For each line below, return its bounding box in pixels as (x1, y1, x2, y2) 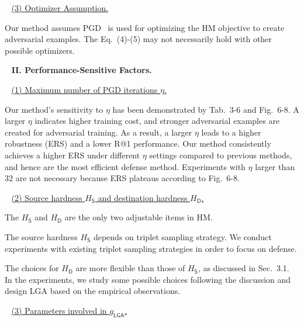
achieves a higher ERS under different (5, 148, 140, 161)
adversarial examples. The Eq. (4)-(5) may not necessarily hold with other (5, 33, 272, 45)
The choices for (5, 262, 59, 274)
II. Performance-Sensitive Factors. (11, 64, 152, 76)
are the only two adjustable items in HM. (64, 211, 213, 223)
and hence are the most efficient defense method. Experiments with (5, 160, 246, 172)
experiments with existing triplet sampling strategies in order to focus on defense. (5, 242, 297, 254)
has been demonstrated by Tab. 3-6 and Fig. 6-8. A (112, 103, 299, 115)
